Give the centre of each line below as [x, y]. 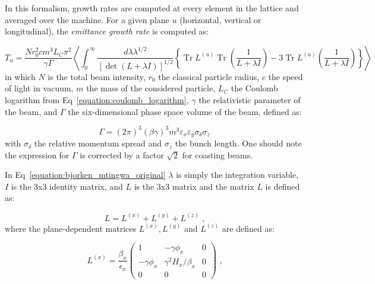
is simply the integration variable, [237, 175]
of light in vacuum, [39, 88]
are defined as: [248, 228]
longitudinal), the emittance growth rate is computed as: [107, 31]
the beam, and [31, 111]
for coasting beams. [218, 154]
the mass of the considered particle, [151, 88]
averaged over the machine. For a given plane [87, 19]
